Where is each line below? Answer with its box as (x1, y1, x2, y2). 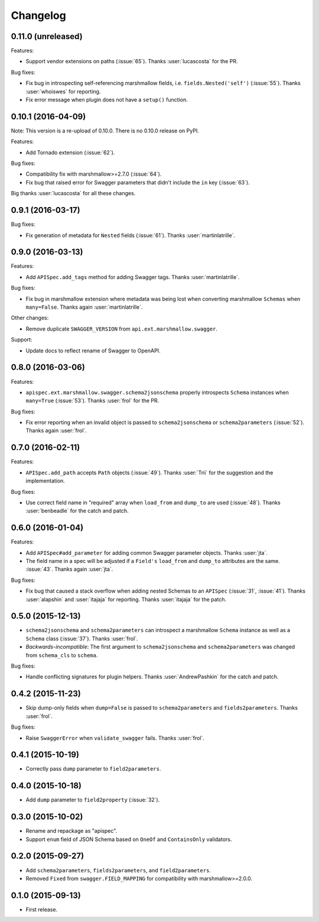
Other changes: (11, 314, 49, 322)
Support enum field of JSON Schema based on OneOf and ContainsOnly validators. (25, 836, 232, 843)
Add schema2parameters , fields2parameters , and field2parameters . (25, 866, 211, 874)
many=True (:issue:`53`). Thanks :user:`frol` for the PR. (25, 397, 159, 405)
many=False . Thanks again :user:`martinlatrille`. (25, 303, 143, 310)
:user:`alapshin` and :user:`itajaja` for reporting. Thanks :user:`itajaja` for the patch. (25, 596, 227, 603)
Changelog (11, 9, 66, 22)
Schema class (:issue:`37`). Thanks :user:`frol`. (25, 635, 138, 642)
